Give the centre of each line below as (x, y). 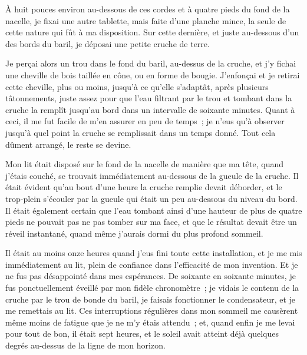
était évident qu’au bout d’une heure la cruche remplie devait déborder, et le (144, 187)
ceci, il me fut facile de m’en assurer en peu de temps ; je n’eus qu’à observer (145, 121)
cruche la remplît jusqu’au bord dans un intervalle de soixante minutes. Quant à (150, 109)
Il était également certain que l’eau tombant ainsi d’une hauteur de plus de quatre (154, 210)
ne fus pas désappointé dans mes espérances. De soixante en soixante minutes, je (151, 276)
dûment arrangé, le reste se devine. (68, 144)
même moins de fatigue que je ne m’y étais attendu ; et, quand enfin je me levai (150, 322)
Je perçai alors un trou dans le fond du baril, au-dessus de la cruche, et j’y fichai (151, 63)
